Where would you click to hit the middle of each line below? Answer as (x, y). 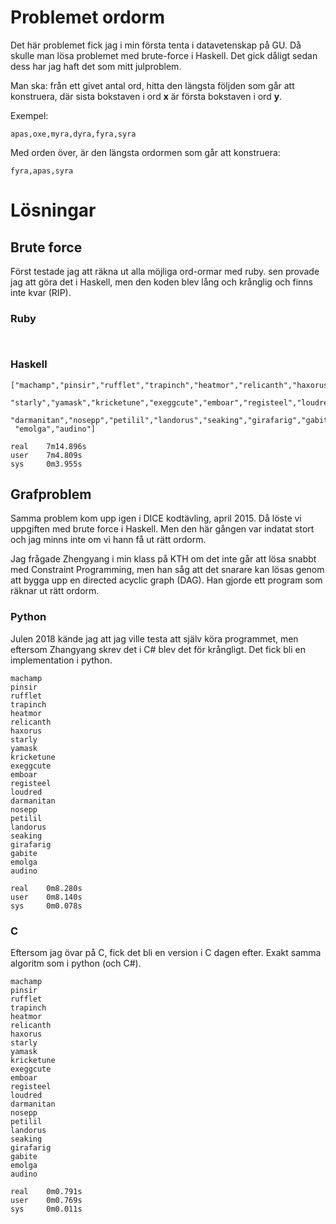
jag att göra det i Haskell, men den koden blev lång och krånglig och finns (161, 282)
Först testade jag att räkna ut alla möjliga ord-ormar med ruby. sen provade (165, 271)
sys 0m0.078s (46, 906)
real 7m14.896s (48, 446)
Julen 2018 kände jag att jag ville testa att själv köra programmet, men (154, 638)
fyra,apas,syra (42, 171)
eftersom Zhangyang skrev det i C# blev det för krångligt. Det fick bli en (158, 649)
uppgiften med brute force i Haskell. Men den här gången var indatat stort (162, 529)
